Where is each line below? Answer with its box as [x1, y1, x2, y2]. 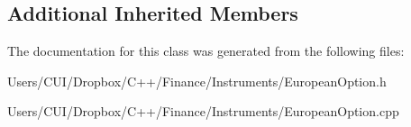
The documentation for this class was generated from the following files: [7, 41, 405, 60]
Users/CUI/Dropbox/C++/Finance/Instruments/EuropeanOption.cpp [7, 102, 399, 121]
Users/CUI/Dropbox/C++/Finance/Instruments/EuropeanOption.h [7, 71, 387, 90]
